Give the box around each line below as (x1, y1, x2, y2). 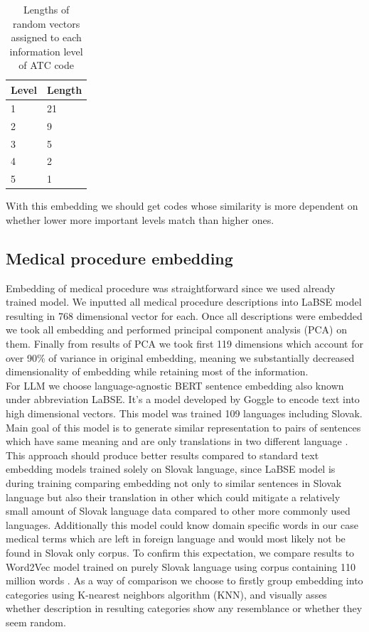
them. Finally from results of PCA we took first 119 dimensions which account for (6, 336, 363, 351)
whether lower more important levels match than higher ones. (6, 212, 274, 227)
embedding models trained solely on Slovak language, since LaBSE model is (6, 461, 336, 476)
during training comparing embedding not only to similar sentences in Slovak (6, 475, 342, 490)
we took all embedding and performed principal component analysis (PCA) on (6, 322, 348, 337)
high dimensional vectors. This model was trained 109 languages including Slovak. (6, 406, 363, 421)
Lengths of (23, 2, 70, 16)
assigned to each (11, 30, 82, 45)
